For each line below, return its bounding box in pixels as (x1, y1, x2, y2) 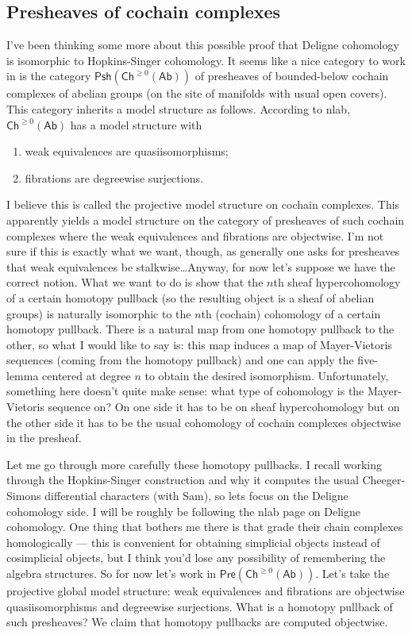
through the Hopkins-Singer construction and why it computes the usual (6, 471, 359, 488)
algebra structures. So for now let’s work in (6, 565, 217, 582)
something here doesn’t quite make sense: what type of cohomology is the (6, 383, 364, 399)
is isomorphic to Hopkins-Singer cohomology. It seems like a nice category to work (6, 52, 406, 68)
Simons (6, 487, 41, 504)
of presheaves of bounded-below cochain (194, 67, 389, 84)
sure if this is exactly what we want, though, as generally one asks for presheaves (6, 243, 400, 260)
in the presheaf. (6, 429, 82, 446)
